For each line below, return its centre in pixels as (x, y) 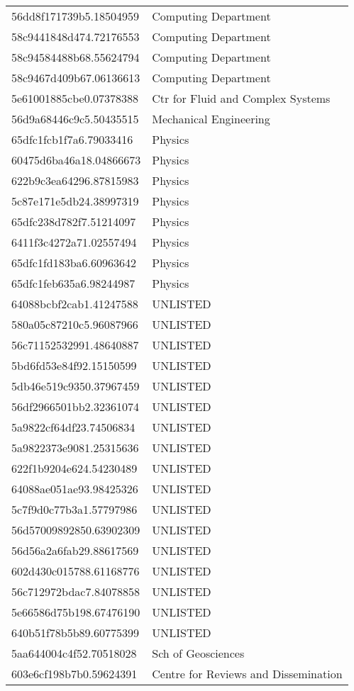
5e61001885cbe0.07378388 (75, 98)
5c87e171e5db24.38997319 (75, 201)
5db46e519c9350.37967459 (76, 386)
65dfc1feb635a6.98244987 (73, 283)
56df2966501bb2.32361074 (76, 406)
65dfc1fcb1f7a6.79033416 (72, 139)
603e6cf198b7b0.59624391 (74, 674)
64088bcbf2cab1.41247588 (75, 304)
